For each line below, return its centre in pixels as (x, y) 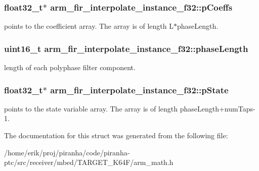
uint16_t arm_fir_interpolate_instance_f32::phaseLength (126, 48)
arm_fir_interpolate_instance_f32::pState (139, 90)
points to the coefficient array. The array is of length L (89, 26)
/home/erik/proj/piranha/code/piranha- (67, 152)
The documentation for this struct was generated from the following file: (116, 135)
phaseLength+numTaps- (218, 108)
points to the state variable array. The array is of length (91, 108)
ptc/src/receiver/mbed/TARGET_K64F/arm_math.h (89, 162)
